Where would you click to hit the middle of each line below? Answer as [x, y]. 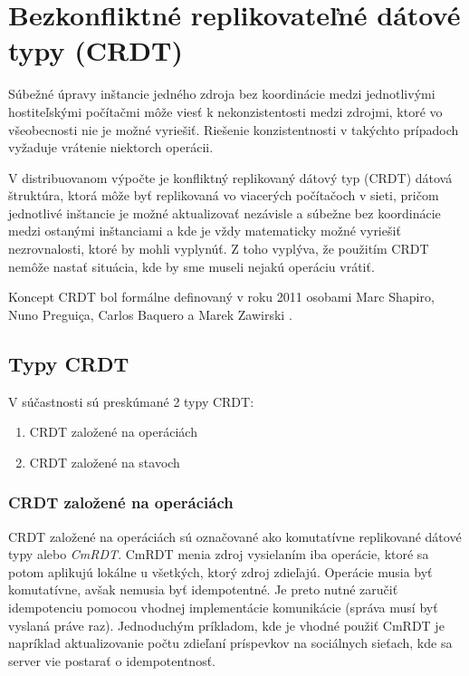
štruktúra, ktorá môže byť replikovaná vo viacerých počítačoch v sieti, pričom [224, 195]
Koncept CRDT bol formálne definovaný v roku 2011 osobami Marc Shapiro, [221, 297]
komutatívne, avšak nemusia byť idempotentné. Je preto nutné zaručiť [203, 589]
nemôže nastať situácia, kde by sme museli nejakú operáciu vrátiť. [191, 266]
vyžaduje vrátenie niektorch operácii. [111, 147]
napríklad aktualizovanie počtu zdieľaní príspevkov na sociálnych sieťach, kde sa [230, 643]
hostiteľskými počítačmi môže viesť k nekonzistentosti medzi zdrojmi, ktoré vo [225, 111]
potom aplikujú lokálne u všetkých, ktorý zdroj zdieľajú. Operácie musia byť [220, 571]
